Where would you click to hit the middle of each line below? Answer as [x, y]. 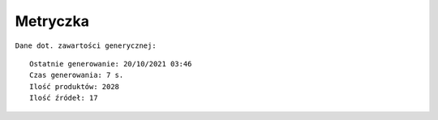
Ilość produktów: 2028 [75, 86]
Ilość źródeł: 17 [64, 98]
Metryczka [52, 21]
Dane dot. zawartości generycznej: [86, 45]
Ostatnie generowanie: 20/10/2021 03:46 [111, 64]
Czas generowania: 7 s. [77, 75]
